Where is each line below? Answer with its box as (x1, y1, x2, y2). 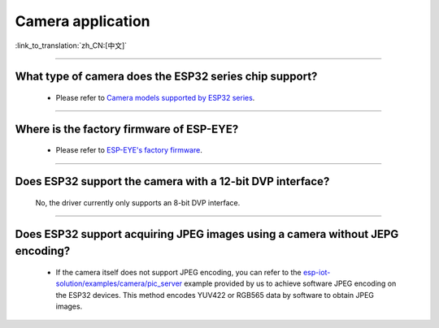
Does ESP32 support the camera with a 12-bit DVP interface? (15, 175, 330, 188)
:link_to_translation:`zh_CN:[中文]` (15, 41, 128, 50)
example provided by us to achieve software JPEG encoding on (184, 278, 397, 288)
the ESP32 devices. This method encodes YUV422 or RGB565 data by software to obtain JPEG (55, 290, 374, 300)
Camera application (15, 12, 150, 30)
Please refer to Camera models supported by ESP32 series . (55, 93, 255, 102)
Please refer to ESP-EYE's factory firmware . (55, 145, 202, 155)
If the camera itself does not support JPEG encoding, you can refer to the (55, 267, 302, 277)
